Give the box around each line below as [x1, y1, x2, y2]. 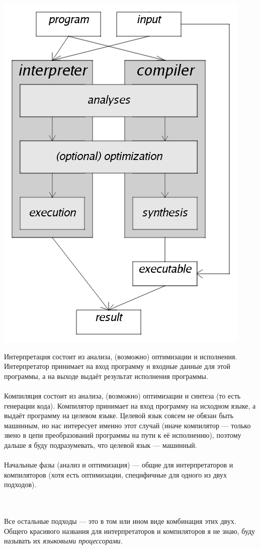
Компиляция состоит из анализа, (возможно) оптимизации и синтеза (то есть [4, 390, 241, 401]
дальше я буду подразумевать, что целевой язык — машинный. [4, 439, 197, 450]
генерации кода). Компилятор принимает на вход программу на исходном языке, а [4, 400, 256, 411]
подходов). [4, 479, 37, 490]
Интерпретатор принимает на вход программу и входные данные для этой [4, 361, 230, 371]
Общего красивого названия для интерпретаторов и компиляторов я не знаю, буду [4, 525, 255, 536]
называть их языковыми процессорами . [4, 535, 123, 546]
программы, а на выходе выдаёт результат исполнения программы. [4, 370, 208, 381]
